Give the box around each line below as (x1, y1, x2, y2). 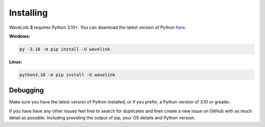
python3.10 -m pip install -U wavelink (19, 72, 115, 78)
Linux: (9, 59, 22, 64)
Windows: (9, 33, 30, 39)
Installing (9, 7, 48, 18)
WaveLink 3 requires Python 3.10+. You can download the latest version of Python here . (9, 24, 186, 30)
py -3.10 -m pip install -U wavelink (19, 46, 110, 52)
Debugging (9, 86, 44, 95)
